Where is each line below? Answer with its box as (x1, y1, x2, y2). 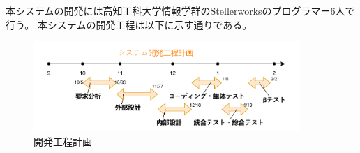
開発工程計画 (33, 133, 92, 148)
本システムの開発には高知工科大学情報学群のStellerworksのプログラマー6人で (6, 3, 355, 17)
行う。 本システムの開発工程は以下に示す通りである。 (6, 17, 253, 31)
